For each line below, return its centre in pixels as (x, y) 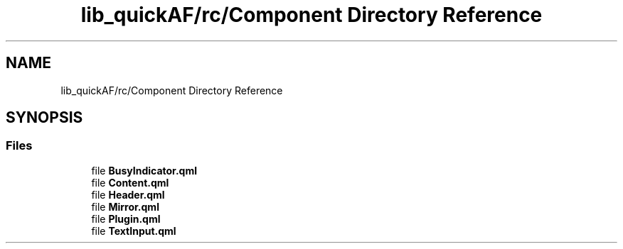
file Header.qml (128, 194)
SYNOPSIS (44, 118)
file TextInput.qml (134, 231)
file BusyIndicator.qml (144, 170)
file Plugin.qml (126, 218)
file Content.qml (130, 182)
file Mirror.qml (125, 206)
